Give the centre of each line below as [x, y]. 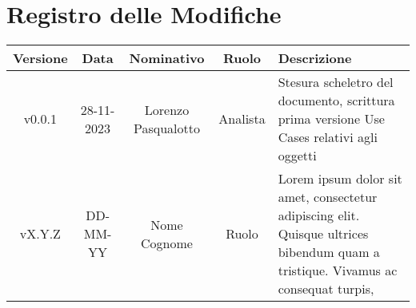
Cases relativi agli [328, 137]
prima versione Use [331, 119]
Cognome [167, 243]
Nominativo [167, 58]
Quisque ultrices [323, 234]
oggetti [297, 156]
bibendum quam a [329, 252]
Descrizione [315, 58]
